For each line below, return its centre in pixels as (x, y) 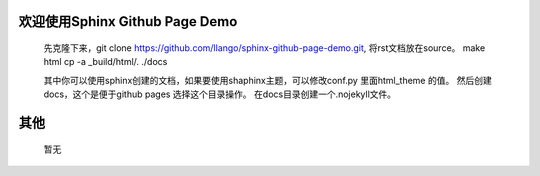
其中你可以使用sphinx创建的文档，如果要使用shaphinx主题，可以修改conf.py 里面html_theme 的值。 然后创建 (267, 80)
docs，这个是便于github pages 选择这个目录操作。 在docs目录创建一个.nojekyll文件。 (220, 94)
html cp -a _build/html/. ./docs (105, 62)
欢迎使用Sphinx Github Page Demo (128, 21)
